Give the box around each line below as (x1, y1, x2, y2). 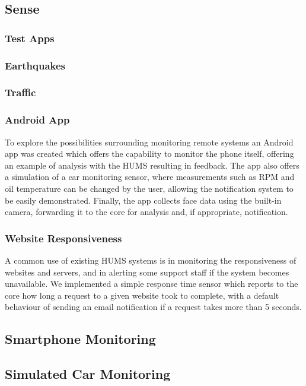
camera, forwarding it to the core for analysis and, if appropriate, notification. (5, 205, 288, 218)
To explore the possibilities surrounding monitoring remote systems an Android (5, 135, 294, 148)
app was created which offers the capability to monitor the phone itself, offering (5, 147, 294, 160)
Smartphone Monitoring (5, 330, 156, 348)
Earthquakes (5, 58, 66, 72)
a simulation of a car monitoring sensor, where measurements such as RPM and (5, 170, 295, 183)
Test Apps (5, 30, 55, 45)
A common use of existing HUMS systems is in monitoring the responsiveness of (5, 254, 297, 266)
